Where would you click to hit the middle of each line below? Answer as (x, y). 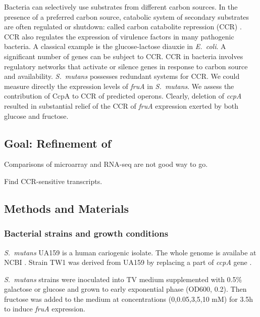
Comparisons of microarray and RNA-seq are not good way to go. (106, 164)
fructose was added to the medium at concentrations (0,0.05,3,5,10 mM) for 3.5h (129, 299)
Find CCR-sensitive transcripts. (53, 181)
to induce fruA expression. (45, 309)
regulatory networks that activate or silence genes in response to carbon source (126, 66)
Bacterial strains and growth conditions (86, 233)
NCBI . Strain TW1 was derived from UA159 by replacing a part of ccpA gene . (128, 262)
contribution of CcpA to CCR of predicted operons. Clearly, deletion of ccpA (123, 96)
